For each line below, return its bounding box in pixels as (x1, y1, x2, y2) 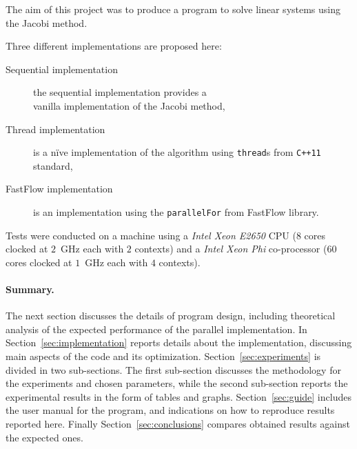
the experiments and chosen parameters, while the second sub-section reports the (6, 376, 348, 390)
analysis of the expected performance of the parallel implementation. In (6, 321, 307, 336)
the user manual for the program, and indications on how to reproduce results (6, 403, 335, 417)
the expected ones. (6, 430, 83, 444)
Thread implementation (6, 121, 105, 136)
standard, (33, 158, 73, 172)
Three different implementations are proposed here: (6, 39, 222, 53)
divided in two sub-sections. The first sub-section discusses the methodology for (6, 362, 341, 377)
